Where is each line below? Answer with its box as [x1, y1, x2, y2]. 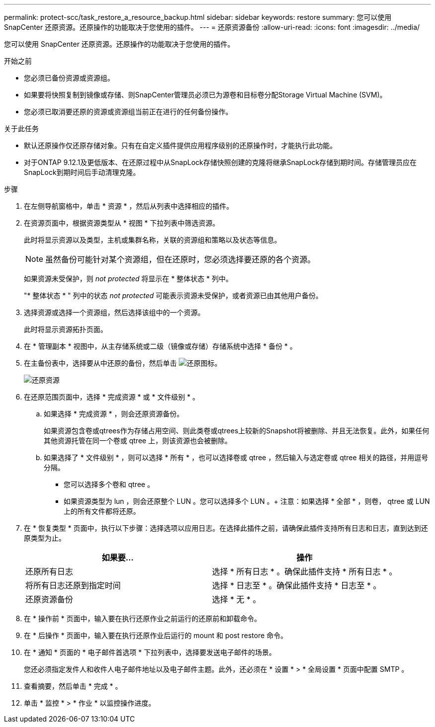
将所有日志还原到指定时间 [25, 580, 121, 590]
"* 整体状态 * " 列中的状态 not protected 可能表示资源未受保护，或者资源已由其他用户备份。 [24, 291, 323, 300]
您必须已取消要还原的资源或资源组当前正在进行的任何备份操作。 [24, 107, 232, 116]
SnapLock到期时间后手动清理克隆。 [24, 168, 140, 176]
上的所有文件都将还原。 [64, 507, 140, 515]
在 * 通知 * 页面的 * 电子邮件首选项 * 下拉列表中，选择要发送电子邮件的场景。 [24, 648, 276, 656]
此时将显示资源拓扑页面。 [24, 325, 107, 333]
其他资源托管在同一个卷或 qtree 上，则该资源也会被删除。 [44, 436, 232, 445]
